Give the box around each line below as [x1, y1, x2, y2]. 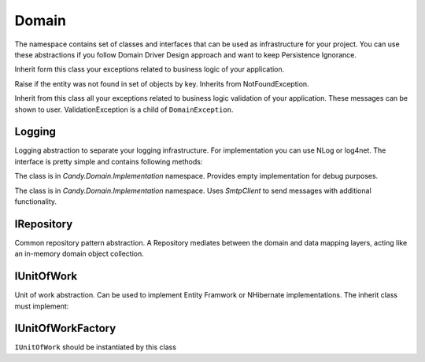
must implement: [14, 301, 69, 311]
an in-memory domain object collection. [14, 249, 145, 259]
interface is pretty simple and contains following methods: [14, 157, 203, 166]
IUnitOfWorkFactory [14, 322, 116, 335]
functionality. [14, 197, 57, 206]
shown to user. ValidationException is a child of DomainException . [14, 105, 234, 114]
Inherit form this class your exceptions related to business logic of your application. [14, 65, 285, 74]
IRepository [14, 217, 73, 231]
